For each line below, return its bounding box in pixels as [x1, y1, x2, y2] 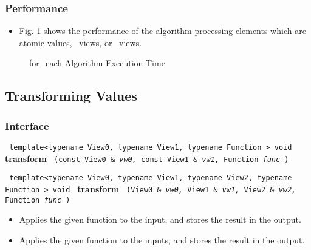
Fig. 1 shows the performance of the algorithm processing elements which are [19, 24, 306, 37]
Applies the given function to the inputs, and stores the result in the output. [19, 233, 305, 246]
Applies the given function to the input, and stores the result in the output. [19, 213, 301, 226]
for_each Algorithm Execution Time [29, 56, 165, 69]
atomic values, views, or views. [19, 36, 142, 49]
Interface [5, 118, 49, 133]
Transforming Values [5, 86, 137, 105]
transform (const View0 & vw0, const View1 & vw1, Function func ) [5, 152, 289, 164]
